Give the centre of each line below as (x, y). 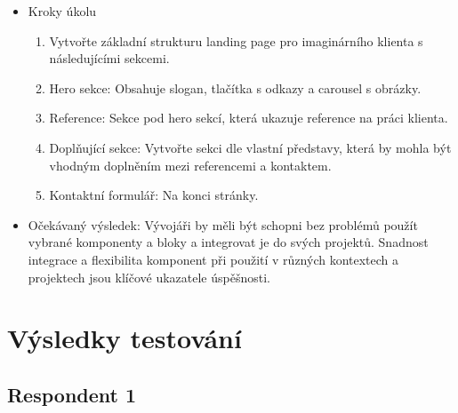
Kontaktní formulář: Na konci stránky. (154, 195)
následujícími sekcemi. (109, 58)
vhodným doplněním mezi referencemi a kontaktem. (190, 165)
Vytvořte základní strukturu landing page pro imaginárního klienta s (236, 40)
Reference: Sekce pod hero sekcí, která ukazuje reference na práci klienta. (249, 118)
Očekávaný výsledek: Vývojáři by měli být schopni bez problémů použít (223, 224)
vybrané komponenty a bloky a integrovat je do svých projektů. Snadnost (228, 242)
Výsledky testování (125, 338)
